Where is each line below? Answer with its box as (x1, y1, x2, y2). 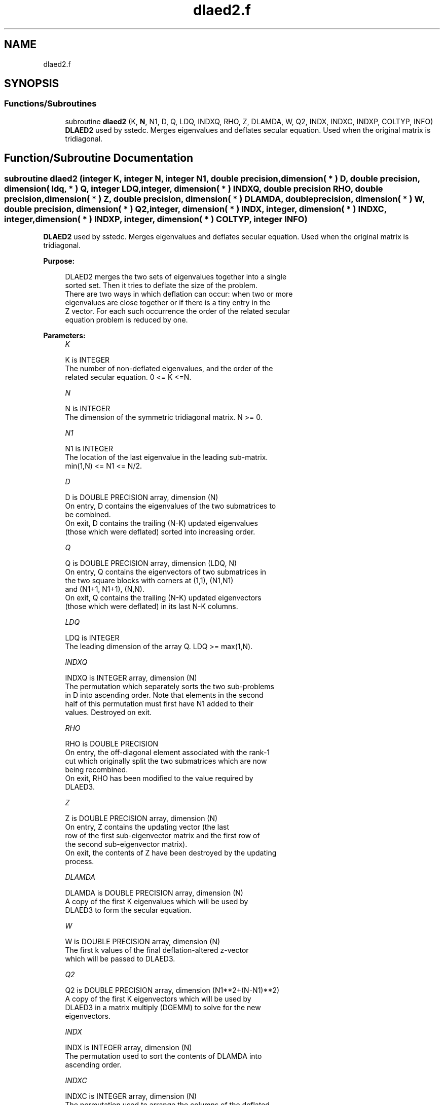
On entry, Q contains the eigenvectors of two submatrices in (65, 567, 267, 577)
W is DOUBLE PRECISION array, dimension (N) (65, 937, 220, 946)
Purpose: (43, 257, 75, 266)
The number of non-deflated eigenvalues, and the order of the (65, 364, 273, 373)
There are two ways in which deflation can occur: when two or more (65, 290, 293, 299)
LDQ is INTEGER (65, 633, 120, 643)
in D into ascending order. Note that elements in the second (65, 691, 264, 700)
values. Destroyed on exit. (65, 708, 152, 717)
